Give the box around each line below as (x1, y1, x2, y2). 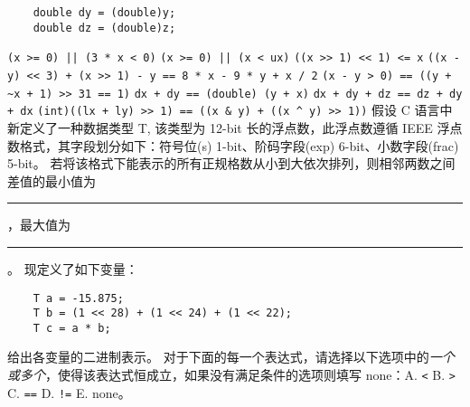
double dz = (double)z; (33, 21, 176, 34)
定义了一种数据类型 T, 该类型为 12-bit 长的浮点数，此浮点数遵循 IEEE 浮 (19, 118, 450, 137)
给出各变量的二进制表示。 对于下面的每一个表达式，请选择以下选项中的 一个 (7, 347, 455, 366)
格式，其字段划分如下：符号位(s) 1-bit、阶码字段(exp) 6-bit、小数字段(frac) (19, 136, 459, 155)
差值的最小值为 (7, 171, 96, 190)
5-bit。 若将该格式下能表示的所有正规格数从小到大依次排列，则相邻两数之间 (7, 154, 456, 173)
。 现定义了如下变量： (7, 259, 138, 278)
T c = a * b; (33, 321, 111, 335)
